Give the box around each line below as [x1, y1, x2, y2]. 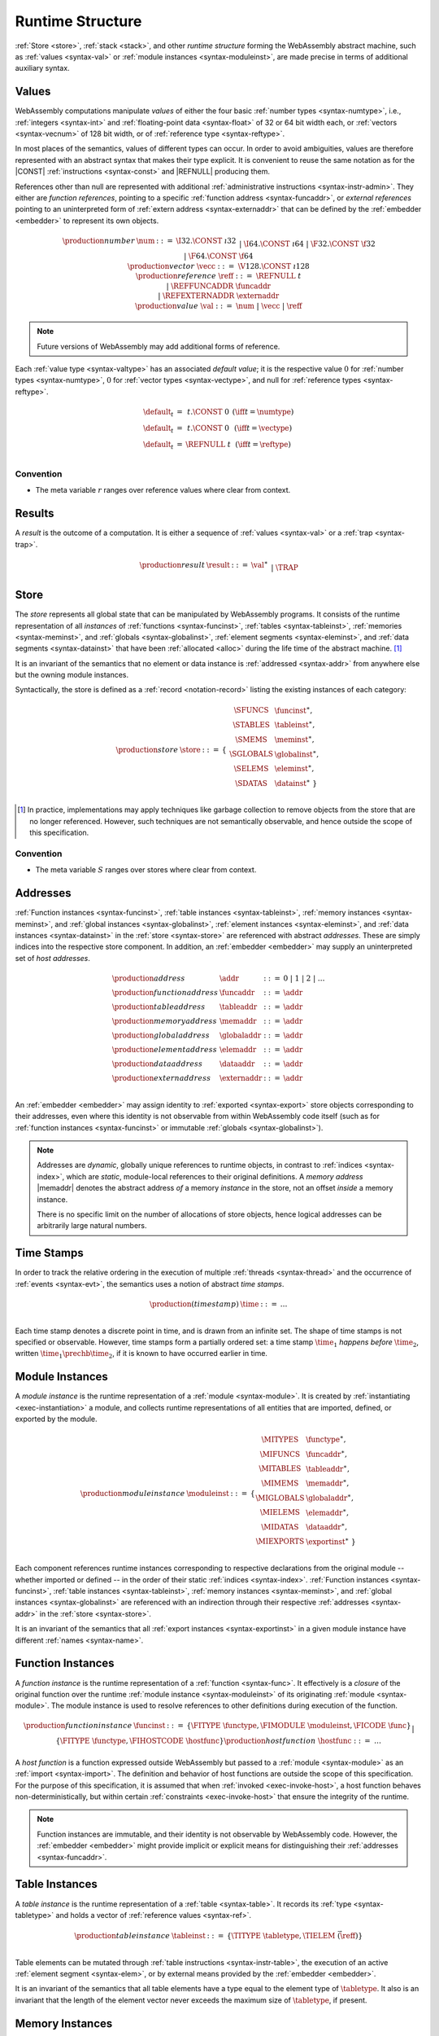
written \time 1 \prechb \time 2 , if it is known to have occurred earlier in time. [15, 1349, 268, 1360]
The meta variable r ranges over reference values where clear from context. [35, 485, 291, 495]
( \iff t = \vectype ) [233, 423, 293, 432]
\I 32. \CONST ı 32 [176, 236, 237, 245]
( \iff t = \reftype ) [234, 440, 292, 449]
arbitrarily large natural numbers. [37, 1221, 147, 1231]
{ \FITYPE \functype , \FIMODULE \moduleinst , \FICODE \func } [186, 1721, 411, 1731]
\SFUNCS [233, 705, 269, 715]
